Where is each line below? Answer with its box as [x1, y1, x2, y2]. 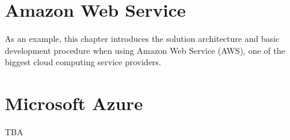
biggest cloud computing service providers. [5, 56, 161, 68]
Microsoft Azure [5, 91, 143, 115]
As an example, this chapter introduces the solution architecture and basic [5, 32, 280, 45]
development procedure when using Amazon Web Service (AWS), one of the [5, 44, 285, 56]
